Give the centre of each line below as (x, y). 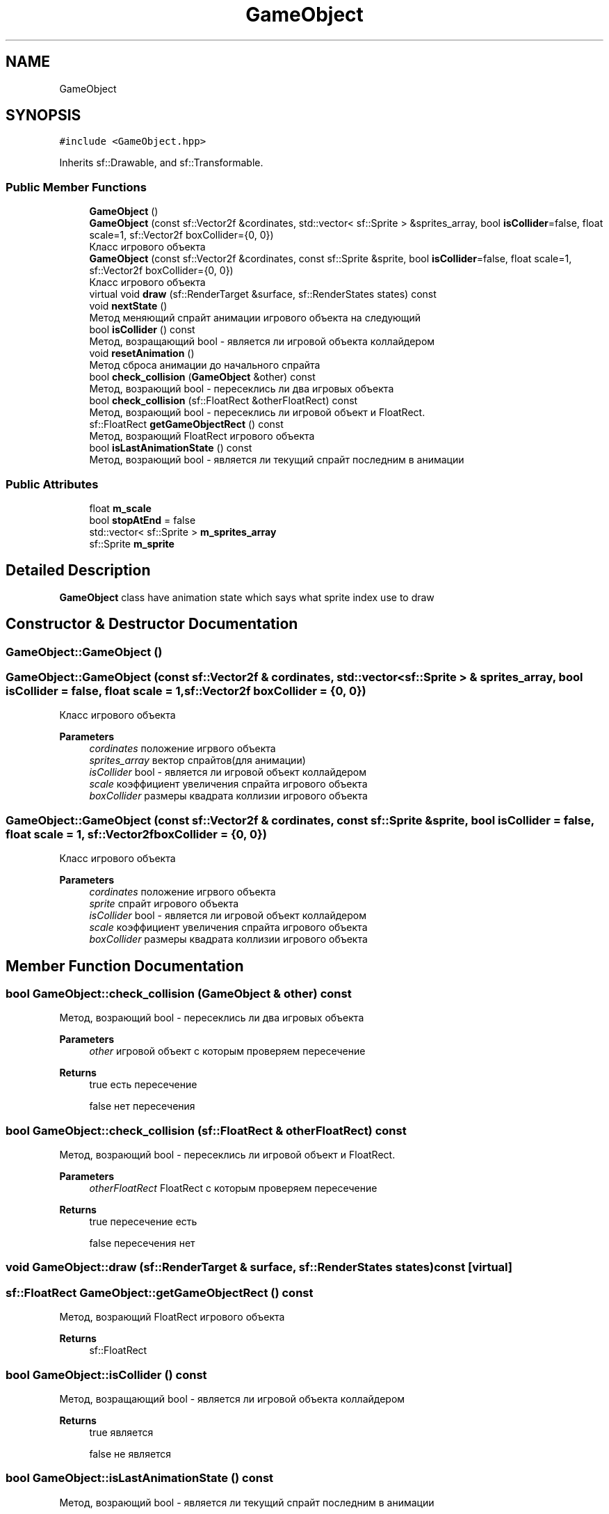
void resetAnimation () (142, 353)
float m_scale (120, 508)
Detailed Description (78, 571)
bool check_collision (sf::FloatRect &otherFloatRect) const (224, 401)
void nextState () (128, 306)
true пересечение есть (143, 1222)
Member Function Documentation (125, 966)
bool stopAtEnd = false (143, 520)
